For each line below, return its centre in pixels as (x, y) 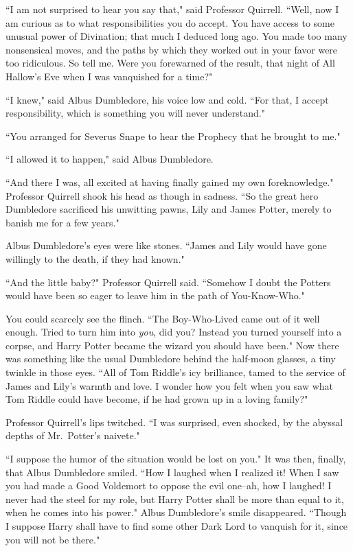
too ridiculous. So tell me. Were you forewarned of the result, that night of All (170, 63)
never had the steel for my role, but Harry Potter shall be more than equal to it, (175, 499)
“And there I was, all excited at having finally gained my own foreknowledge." (170, 181)
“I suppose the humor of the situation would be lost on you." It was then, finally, (176, 459)
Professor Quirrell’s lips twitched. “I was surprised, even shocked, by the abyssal (174, 422)
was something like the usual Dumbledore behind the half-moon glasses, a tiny (171, 359)
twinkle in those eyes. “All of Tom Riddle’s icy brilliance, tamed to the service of (175, 372)
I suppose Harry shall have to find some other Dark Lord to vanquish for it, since (177, 526)
